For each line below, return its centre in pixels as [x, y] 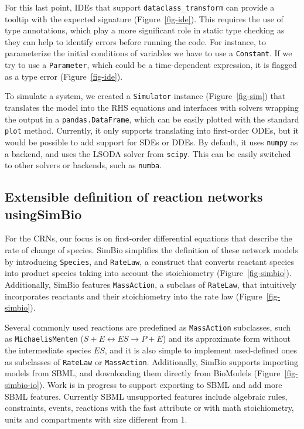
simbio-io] [22, 384]
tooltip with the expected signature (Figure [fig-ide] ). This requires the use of [144, 18]
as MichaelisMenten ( [44, 338]
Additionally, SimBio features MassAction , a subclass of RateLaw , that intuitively [151, 284]
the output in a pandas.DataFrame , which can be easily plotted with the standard [152, 119]
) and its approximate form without [226, 338]
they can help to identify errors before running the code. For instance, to [135, 41]
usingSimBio [43, 214]
